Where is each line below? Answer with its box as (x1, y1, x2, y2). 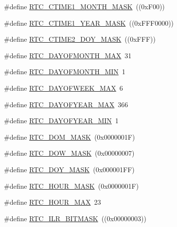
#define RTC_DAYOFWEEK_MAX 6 (4, 82, 123, 93)
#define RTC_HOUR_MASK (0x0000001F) (4, 180, 139, 191)
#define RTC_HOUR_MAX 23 (4, 197, 101, 207)
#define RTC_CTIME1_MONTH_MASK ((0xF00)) (4, 1, 165, 11)
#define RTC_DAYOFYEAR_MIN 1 (4, 115, 119, 126)
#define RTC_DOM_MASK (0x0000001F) (4, 131, 135, 142)
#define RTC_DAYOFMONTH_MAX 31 (4, 50, 132, 60)
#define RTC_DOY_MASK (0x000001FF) (4, 164, 135, 174)
